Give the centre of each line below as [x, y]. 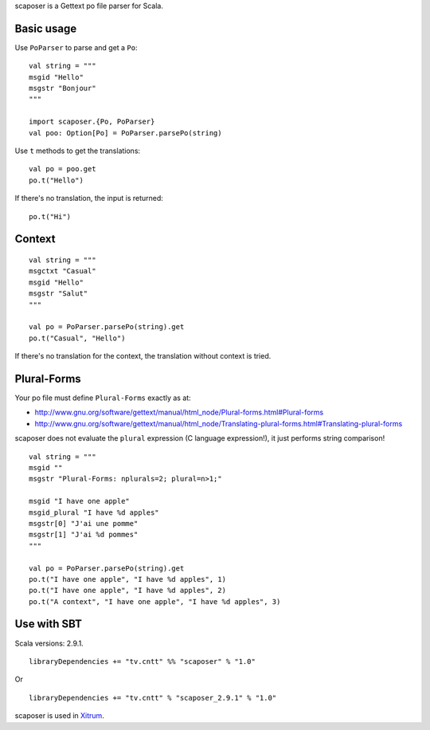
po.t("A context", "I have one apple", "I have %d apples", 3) [155, 601]
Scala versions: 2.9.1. [49, 643]
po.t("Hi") [50, 216]
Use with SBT [49, 624]
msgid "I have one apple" [80, 501]
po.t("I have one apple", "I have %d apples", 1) [128, 579]
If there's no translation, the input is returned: [89, 198]
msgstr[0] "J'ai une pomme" [84, 523]
